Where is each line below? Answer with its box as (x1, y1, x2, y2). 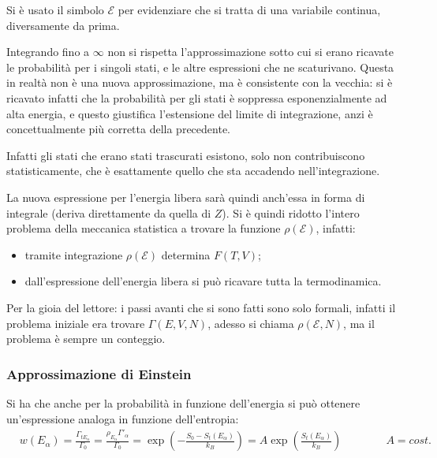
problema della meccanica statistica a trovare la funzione (6, 220, 281, 236)
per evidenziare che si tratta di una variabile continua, (118, 2, 381, 17)
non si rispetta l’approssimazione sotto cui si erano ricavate (107, 43, 394, 60)
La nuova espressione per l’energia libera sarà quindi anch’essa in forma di (6, 188, 365, 205)
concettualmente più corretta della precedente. (6, 121, 230, 137)
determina (161, 246, 211, 263)
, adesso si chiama (207, 315, 294, 331)
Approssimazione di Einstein (6, 363, 192, 383)
